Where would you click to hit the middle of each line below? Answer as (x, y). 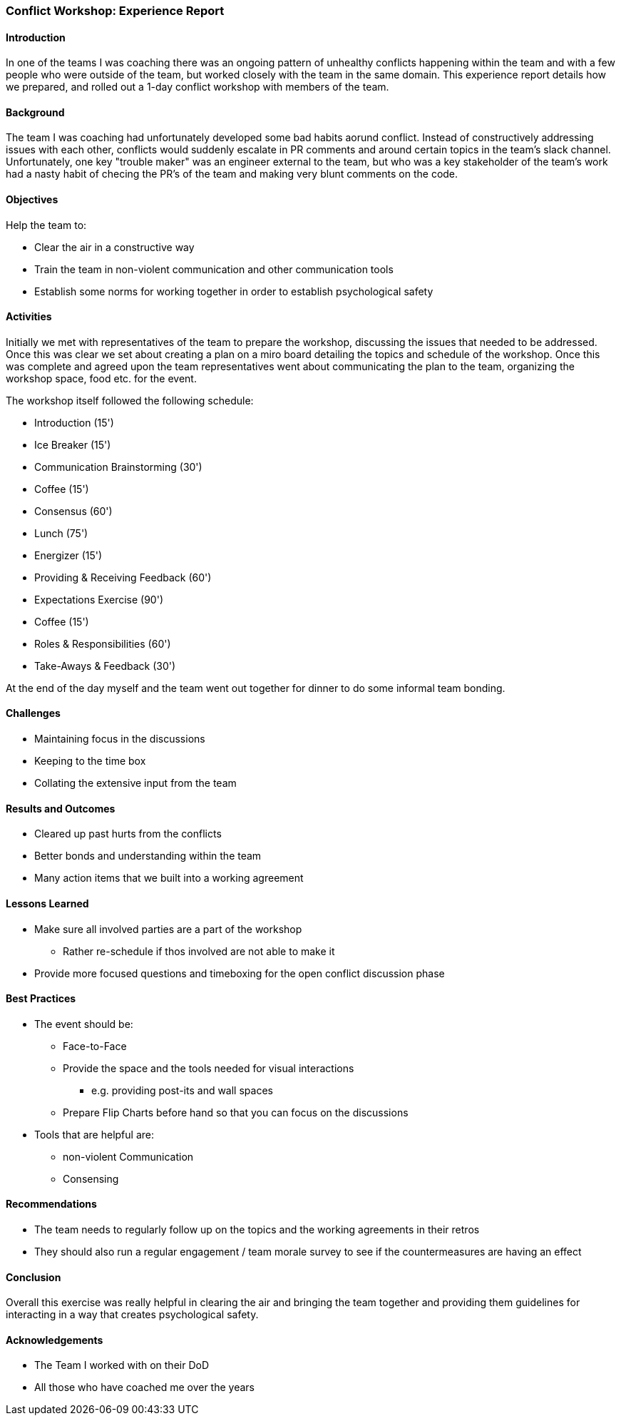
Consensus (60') (73, 511)
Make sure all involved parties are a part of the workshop (168, 929)
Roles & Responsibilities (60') (103, 643)
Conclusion (34, 1277)
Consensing (91, 1178)
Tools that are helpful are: (94, 1134)
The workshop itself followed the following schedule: (130, 400)
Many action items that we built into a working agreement (169, 878)
